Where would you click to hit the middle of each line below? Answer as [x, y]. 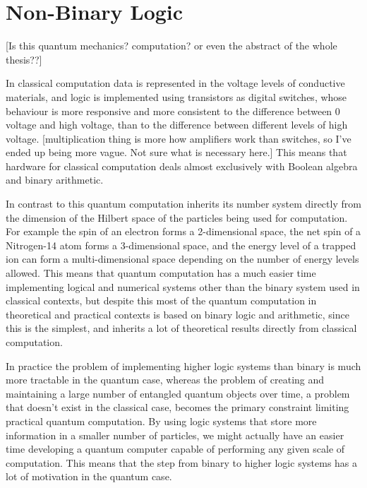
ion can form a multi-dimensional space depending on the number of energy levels [182, 259]
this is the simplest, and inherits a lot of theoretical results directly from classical [181, 328]
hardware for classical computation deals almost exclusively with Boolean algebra [182, 166]
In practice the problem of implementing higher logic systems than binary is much [183, 365]
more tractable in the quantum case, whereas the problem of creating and [165, 380]
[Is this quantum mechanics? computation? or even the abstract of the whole [172, 46]
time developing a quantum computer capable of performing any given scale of [175, 449]
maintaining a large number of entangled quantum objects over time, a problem [178, 393]
